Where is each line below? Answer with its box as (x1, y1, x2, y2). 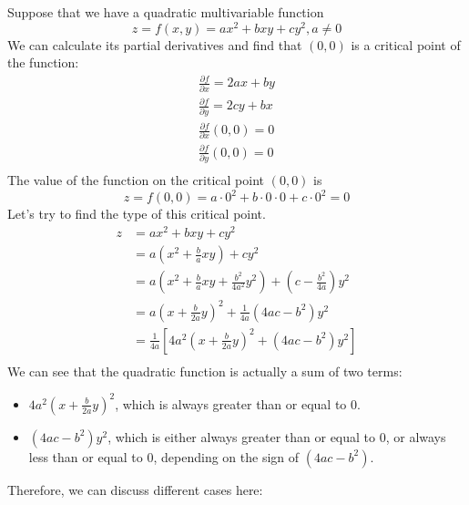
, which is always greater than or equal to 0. (115, 394, 361, 413)
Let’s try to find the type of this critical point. (7, 204, 266, 223)
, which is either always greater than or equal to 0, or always (107, 427, 446, 446)
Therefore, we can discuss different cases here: (7, 479, 263, 499)
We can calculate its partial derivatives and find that (7, 35, 302, 54)
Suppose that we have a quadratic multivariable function (7, 3, 324, 21)
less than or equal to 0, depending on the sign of (28, 447, 300, 466)
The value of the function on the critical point (7, 170, 265, 190)
